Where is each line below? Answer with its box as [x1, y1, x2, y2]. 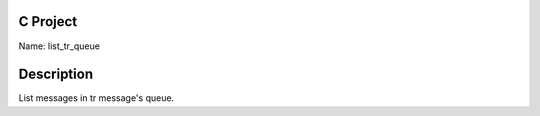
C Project [18, 13, 78, 30]
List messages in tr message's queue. [18, 92, 175, 104]
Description [18, 66, 94, 83]
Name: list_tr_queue [18, 40, 100, 52]
